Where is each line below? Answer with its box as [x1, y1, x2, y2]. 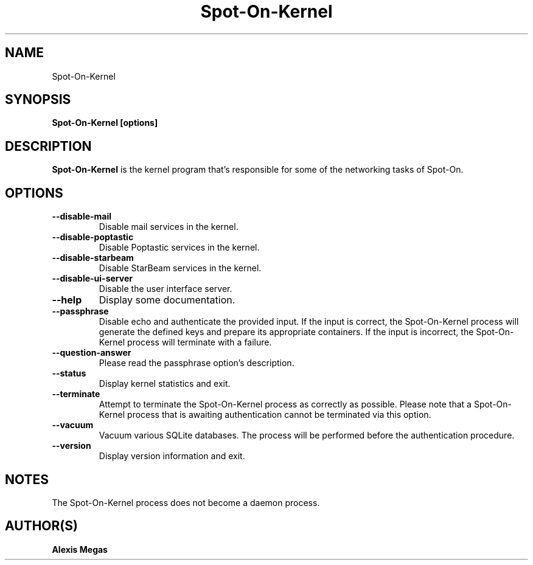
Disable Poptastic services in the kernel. [99, 242, 260, 253]
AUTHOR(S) [5, 518, 78, 534]
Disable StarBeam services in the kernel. [99, 263, 262, 274]
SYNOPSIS [5, 92, 71, 108]
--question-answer [52, 347, 131, 358]
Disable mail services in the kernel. [99, 221, 239, 232]
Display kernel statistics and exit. [99, 378, 231, 389]
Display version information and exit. [99, 451, 245, 462]
